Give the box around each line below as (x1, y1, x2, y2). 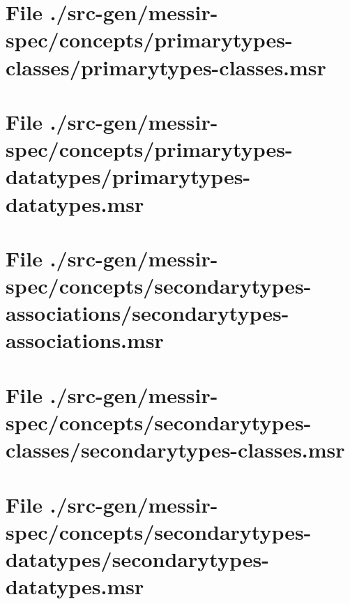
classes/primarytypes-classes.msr (6, 52, 326, 81)
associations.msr (6, 326, 164, 354)
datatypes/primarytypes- (6, 162, 251, 190)
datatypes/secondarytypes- (6, 544, 269, 573)
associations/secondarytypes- (6, 299, 289, 327)
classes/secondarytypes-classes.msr (6, 435, 345, 464)
